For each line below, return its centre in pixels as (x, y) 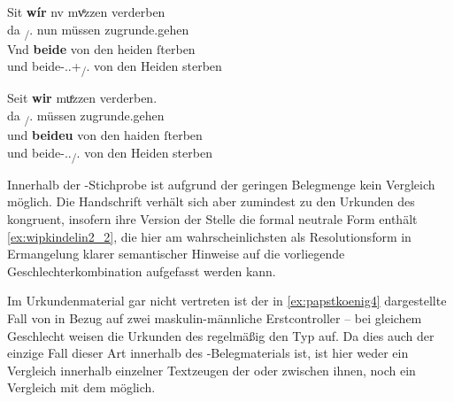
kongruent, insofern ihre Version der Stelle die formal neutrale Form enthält (212, 219)
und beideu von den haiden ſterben (105, 135)
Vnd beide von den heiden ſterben (101, 48)
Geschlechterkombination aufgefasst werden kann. (142, 271)
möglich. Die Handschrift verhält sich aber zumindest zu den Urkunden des (211, 201)
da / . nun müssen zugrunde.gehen (98, 30)
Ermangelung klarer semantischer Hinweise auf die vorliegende (176, 254)
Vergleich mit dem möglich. (81, 387)
